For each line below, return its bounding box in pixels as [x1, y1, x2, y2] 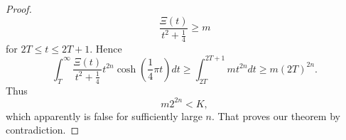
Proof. [6, 1, 32, 16]
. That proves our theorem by [211, 108, 340, 123]
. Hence [90, 41, 122, 55]
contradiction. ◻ [6, 122, 80, 137]
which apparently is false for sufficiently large [6, 108, 202, 123]
